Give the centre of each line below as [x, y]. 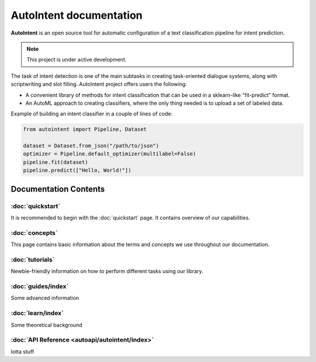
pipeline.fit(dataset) [56, 162]
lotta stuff [23, 351]
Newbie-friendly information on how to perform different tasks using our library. [107, 271]
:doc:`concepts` [34, 233]
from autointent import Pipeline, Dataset [85, 129]
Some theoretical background [47, 325]
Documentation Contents [58, 189]
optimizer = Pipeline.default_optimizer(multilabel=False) [109, 154]
